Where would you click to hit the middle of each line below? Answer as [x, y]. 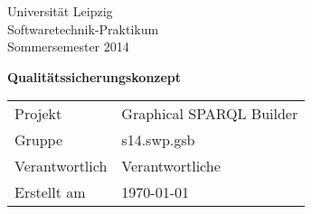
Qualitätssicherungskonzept [95, 76]
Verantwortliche [171, 166]
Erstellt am [50, 192]
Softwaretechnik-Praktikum [83, 28]
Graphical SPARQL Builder [210, 114]
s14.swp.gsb [158, 140]
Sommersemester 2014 [68, 47]
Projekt [38, 114]
